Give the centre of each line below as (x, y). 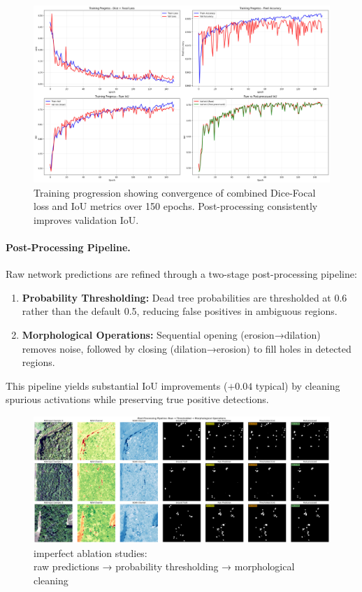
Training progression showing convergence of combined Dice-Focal (175, 192)
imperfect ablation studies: (90, 552)
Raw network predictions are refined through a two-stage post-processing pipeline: (181, 274)
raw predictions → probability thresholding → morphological (164, 566)
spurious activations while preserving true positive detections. (137, 399)
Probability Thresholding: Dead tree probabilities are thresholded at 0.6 (184, 297)
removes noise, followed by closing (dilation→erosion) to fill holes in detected (187, 348)
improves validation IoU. (86, 219)
